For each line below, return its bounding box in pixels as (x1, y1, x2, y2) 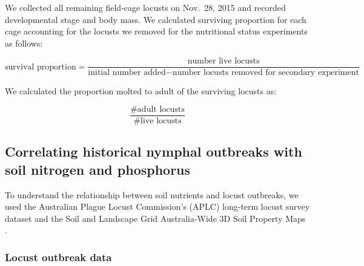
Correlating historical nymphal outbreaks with (5, 142, 302, 161)
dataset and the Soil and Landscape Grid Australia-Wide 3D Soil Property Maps (5, 212, 306, 224)
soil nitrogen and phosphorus (5, 160, 191, 178)
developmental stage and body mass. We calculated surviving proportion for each (5, 13, 306, 25)
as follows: (5, 36, 43, 49)
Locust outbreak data (5, 249, 112, 264)
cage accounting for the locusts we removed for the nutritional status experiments (5, 25, 308, 37)
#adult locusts (130, 105, 185, 114)
